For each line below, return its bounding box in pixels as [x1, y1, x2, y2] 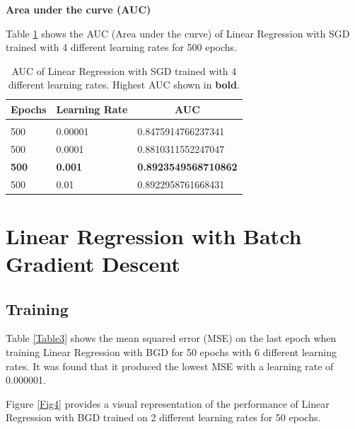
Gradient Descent [6, 249, 180, 278]
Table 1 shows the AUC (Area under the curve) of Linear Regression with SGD [6, 25, 350, 40]
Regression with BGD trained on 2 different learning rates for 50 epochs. [6, 410, 321, 425]
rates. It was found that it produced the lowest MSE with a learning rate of [6, 358, 334, 373]
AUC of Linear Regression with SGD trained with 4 [11, 63, 237, 78]
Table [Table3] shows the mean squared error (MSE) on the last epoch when [6, 331, 337, 345]
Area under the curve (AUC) [6, 2, 151, 16]
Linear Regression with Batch [6, 221, 302, 250]
